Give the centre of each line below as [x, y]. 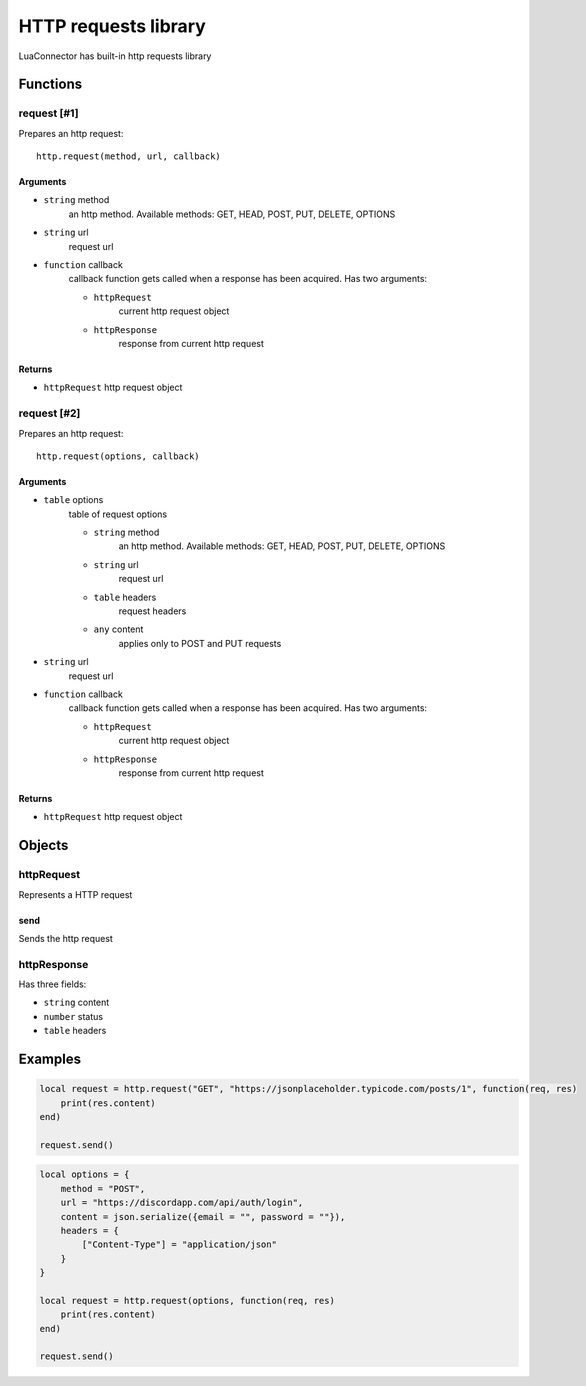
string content [76, 1002]
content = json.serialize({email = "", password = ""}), [203, 1216]
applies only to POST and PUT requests [200, 643]
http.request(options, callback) [118, 456]
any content [118, 629]
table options [73, 500]
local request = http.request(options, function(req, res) [187, 1300]
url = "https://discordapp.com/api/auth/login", [182, 1203]
